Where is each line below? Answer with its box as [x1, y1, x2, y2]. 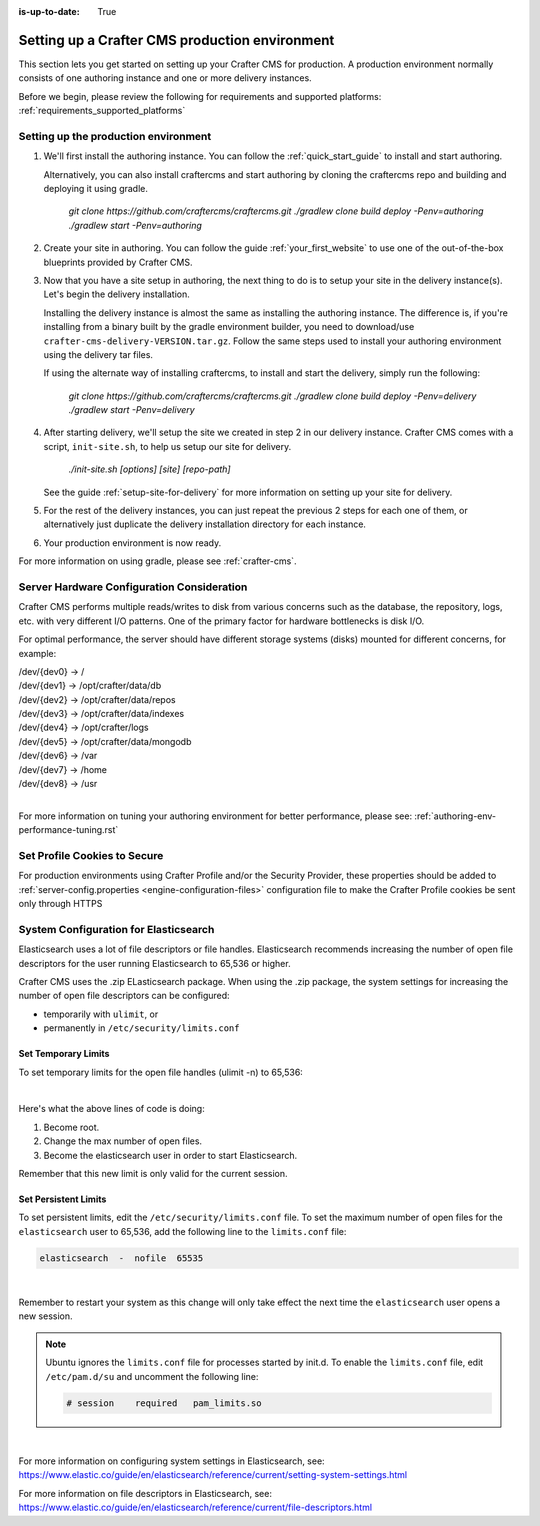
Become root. [43, 1121, 100, 1133]
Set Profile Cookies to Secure [18, 848, 164, 862]
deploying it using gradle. [43, 183, 149, 194]
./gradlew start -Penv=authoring [68, 219, 202, 231]
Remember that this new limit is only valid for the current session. [18, 1167, 289, 1179]
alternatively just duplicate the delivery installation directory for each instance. [43, 518, 367, 530]
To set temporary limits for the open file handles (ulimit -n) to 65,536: [18, 1066, 304, 1078]
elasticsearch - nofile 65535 [39, 1252, 204, 1264]
